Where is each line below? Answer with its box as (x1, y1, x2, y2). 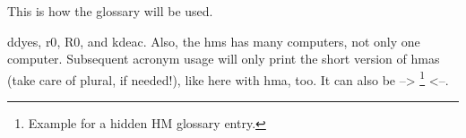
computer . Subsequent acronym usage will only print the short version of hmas (7, 49, 440, 68)
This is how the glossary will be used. (7, 2, 213, 20)
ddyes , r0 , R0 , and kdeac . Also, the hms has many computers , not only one (7, 31, 420, 50)
